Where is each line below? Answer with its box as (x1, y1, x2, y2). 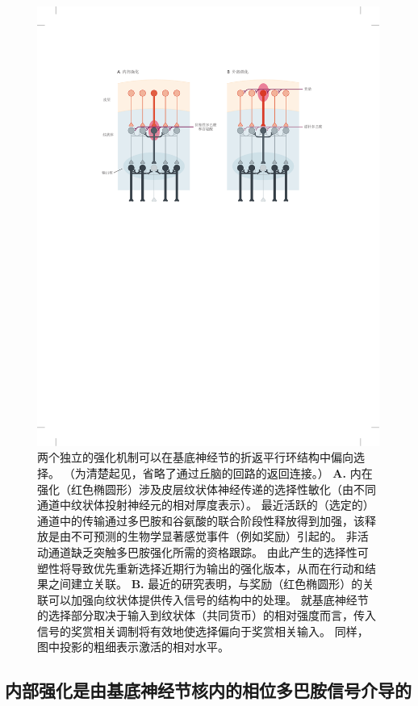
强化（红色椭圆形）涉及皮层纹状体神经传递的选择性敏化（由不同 (37, 480, 376, 497)
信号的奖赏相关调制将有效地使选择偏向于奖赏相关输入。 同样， (37, 622, 369, 639)
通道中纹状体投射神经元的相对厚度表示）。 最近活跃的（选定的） (37, 496, 374, 513)
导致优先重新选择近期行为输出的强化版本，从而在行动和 (70, 559, 365, 576)
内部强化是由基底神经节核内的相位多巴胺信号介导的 (5, 678, 412, 703)
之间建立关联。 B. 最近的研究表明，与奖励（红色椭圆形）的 (48, 575, 363, 592)
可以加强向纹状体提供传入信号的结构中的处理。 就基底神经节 (48, 591, 369, 608)
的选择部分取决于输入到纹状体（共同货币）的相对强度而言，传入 (37, 607, 376, 624)
